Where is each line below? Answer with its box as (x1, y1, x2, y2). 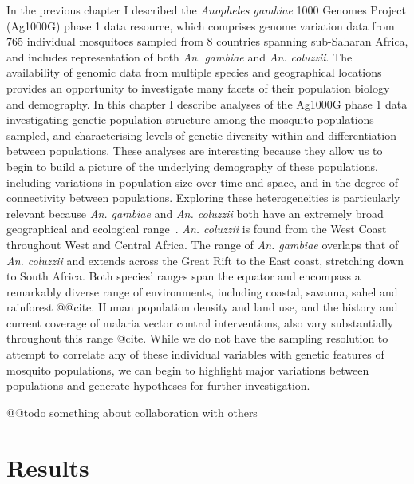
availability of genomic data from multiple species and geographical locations (6, 64, 382, 81)
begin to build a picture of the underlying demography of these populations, (6, 157, 378, 174)
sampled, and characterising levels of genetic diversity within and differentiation (6, 126, 396, 143)
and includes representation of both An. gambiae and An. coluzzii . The (6, 48, 353, 65)
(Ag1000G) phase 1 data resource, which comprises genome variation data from (6, 17, 395, 34)
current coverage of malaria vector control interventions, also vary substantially (6, 314, 394, 331)
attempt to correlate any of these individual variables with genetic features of (6, 346, 384, 363)
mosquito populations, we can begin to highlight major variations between (6, 361, 369, 378)
